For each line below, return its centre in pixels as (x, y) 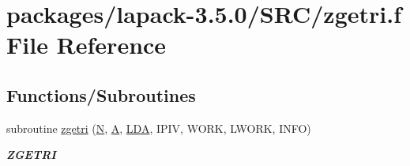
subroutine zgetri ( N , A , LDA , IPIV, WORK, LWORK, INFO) (159, 128)
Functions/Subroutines (101, 94)
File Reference (87, 45)
